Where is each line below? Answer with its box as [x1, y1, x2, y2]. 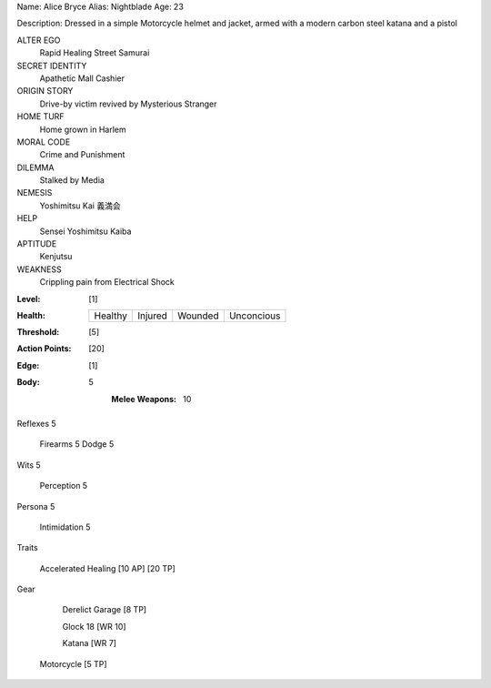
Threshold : [16, 326, 60, 337]
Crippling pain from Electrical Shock [39, 277, 175, 288]
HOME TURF [16, 111, 65, 122]
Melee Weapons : [111, 393, 177, 404]
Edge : [16, 359, 40, 370]
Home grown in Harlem [39, 124, 126, 135]
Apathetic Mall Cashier [39, 73, 125, 84]
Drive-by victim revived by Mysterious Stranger [39, 98, 217, 109]
